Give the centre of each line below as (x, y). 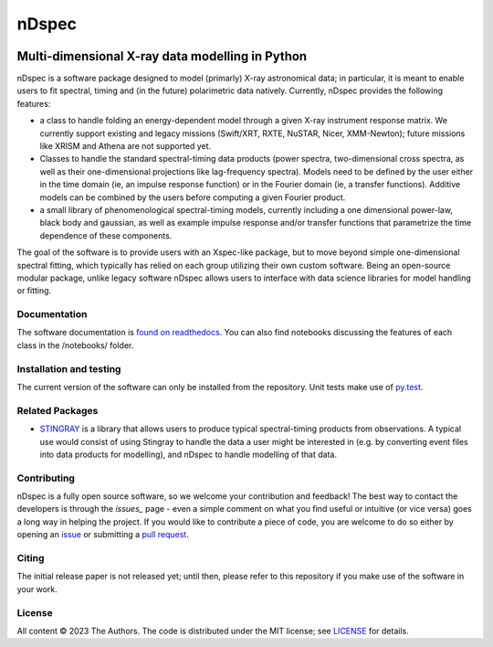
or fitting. (34, 291)
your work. (37, 589)
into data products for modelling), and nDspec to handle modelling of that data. (189, 454)
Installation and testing (69, 368)
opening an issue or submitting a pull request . (103, 535)
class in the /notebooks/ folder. (75, 345)
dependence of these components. (106, 235)
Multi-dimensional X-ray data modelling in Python (162, 56)
